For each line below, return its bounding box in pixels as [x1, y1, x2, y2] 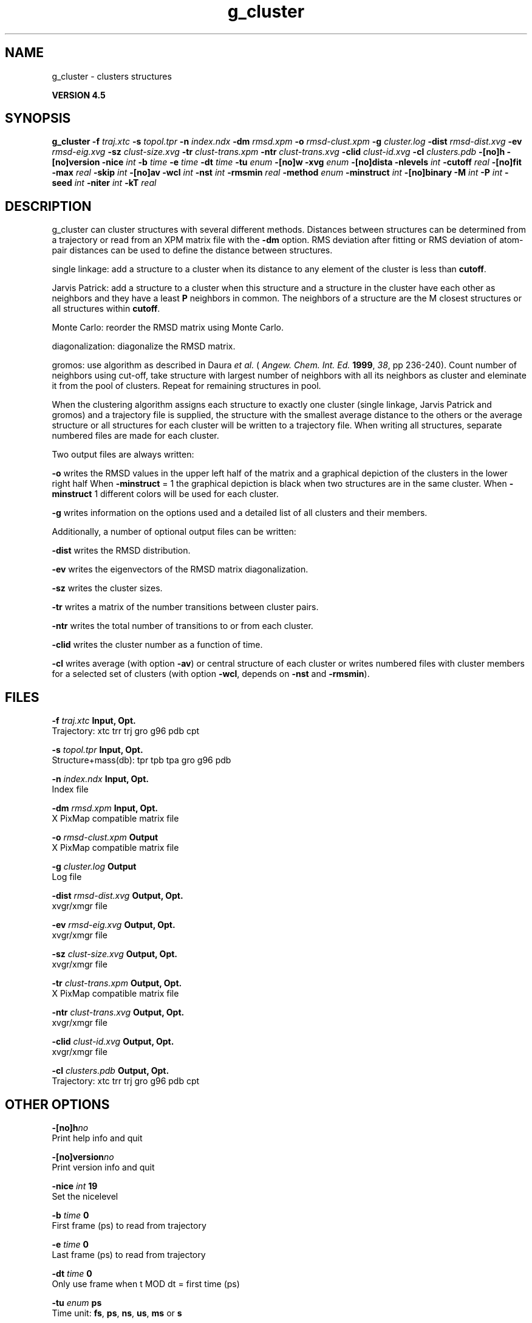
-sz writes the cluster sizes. [52, 583, 163, 594]
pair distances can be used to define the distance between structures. [52, 245, 333, 256]
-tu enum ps [52, 1297, 102, 1308]
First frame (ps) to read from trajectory [52, 1220, 206, 1231]
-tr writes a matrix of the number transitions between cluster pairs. [52, 602, 319, 613]
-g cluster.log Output [52, 861, 137, 872]
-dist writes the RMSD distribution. [52, 545, 191, 556]
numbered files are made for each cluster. [52, 430, 219, 441]
